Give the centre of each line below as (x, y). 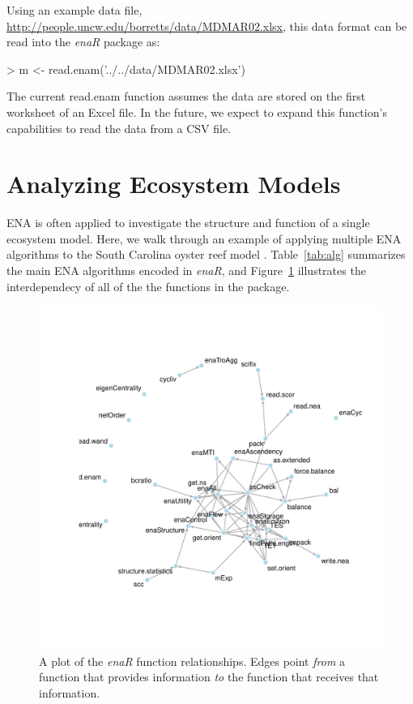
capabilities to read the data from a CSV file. (119, 128)
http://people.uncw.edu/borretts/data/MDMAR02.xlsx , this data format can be (207, 26)
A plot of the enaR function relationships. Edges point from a (192, 661)
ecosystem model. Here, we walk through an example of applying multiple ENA (204, 238)
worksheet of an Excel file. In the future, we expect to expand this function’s (197, 112)
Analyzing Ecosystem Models (174, 184)
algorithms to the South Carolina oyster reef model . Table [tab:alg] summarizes (206, 254)
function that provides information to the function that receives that (209, 677)
